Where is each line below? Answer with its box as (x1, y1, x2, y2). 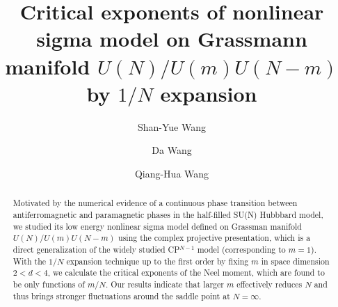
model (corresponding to (197, 243, 286, 255)
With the (13, 255, 47, 267)
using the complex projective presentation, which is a (118, 232, 311, 244)
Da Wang (152, 143, 192, 157)
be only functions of (13, 278, 85, 290)
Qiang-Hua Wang (134, 166, 209, 180)
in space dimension (261, 255, 330, 267)
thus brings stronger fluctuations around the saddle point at (13, 290, 230, 301)
